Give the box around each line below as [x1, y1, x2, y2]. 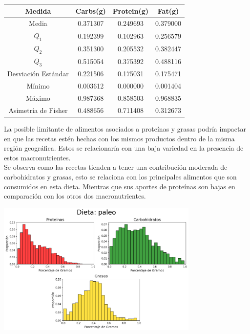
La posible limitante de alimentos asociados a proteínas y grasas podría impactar [4, 123, 246, 134]
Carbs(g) [75, 5, 106, 16]
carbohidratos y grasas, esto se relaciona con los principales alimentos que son [4, 171, 237, 181]
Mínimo [26, 81, 50, 91]
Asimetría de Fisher [8, 105, 68, 115]
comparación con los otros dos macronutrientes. [4, 191, 146, 201]
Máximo [26, 93, 50, 103]
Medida [25, 5, 51, 16]
